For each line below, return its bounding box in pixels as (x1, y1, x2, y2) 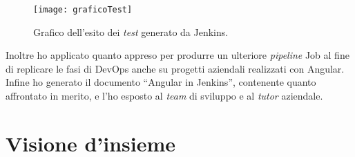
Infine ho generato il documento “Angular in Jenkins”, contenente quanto (6, 75, 316, 89)
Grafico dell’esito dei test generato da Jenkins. (33, 24, 229, 39)
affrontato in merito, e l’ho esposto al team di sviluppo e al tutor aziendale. (6, 89, 323, 103)
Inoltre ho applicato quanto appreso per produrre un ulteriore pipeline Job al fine (6, 48, 349, 62)
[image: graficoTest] (33, 5, 133, 15)
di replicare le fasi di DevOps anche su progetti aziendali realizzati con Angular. (6, 61, 345, 75)
